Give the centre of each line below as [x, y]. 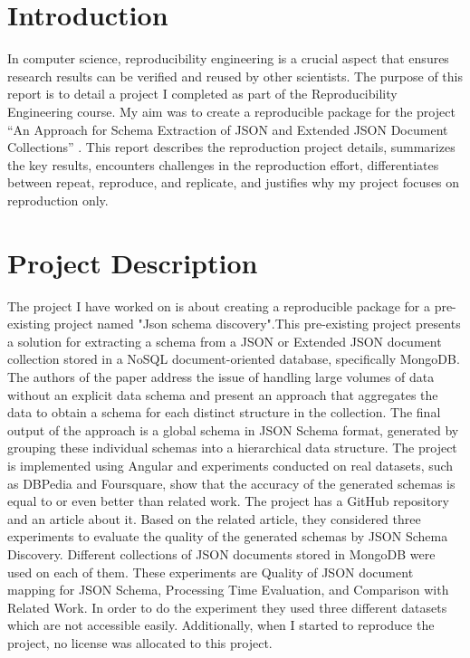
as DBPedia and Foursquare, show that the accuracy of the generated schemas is [231, 483]
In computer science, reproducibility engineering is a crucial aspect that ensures [228, 58]
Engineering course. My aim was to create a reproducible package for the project [231, 111]
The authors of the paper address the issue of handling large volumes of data [221, 376]
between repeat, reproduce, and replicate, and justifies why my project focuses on [234, 182]
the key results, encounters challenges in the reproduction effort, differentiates [223, 164]
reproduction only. [58, 200]
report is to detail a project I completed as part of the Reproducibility [202, 94]
